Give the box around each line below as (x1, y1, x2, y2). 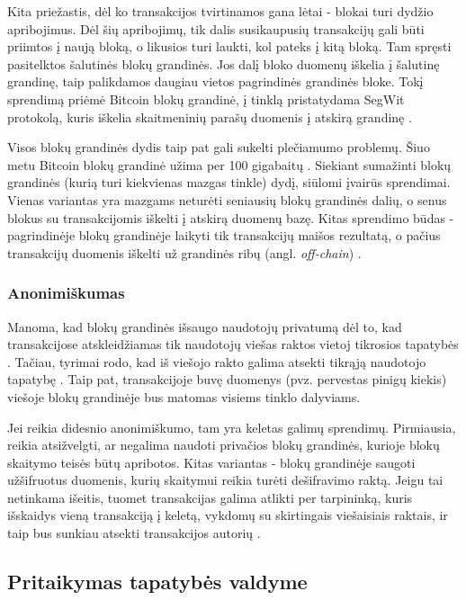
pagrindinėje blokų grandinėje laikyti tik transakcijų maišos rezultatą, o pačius (7, 226, 441, 245)
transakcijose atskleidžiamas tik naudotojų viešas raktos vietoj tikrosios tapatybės (7, 335, 459, 354)
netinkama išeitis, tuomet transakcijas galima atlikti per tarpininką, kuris (7, 488, 413, 506)
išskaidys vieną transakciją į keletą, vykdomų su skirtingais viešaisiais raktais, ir (7, 506, 448, 524)
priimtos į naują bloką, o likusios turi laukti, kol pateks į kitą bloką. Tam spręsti (7, 37, 452, 56)
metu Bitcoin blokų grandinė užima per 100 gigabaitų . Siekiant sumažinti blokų (7, 155, 452, 174)
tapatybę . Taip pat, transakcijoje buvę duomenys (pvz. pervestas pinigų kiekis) (7, 370, 447, 389)
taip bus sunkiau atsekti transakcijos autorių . (7, 524, 261, 542)
